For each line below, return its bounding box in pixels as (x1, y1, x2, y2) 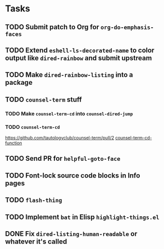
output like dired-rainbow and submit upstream (5, 54, 152, 62)
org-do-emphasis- (100, 23, 154, 31)
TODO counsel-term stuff (5, 95, 82, 104)
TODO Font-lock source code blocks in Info (5, 171, 140, 180)
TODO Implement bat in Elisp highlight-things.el (5, 213, 160, 221)
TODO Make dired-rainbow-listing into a (5, 70, 133, 79)
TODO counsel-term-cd (5, 124, 60, 130)
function (5, 140, 22, 146)
